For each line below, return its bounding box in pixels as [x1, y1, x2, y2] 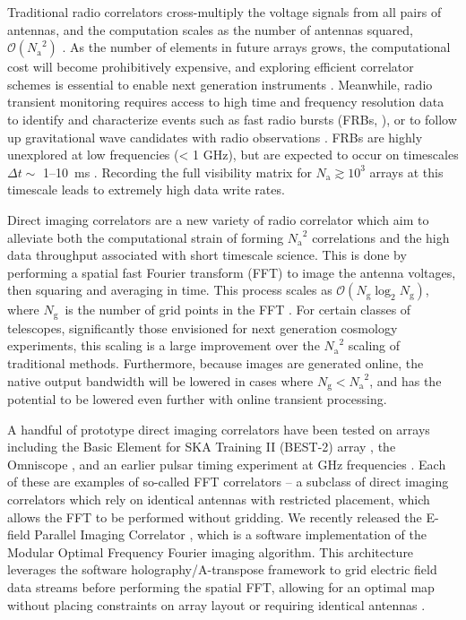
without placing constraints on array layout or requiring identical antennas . [7, 595, 426, 614]
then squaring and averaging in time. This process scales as [7, 280, 332, 299]
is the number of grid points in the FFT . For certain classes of [65, 300, 411, 319]
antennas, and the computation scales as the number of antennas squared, [7, 20, 413, 39]
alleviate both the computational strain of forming [7, 228, 284, 246]
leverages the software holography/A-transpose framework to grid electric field [7, 560, 437, 579]
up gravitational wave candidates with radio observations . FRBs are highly [7, 127, 423, 146]
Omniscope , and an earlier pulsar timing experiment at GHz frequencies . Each [7, 454, 446, 473]
